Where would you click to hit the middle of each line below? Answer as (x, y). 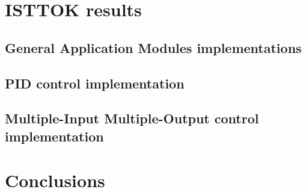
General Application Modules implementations (153, 47)
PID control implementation (95, 83)
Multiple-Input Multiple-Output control (132, 118)
